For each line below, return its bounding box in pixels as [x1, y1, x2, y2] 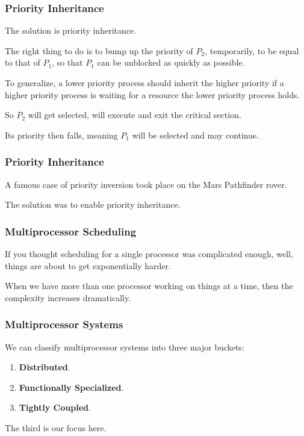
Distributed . [19, 361, 70, 373]
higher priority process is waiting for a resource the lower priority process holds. [5, 88, 300, 101]
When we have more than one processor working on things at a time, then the [5, 279, 293, 292]
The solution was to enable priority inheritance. [5, 198, 181, 211]
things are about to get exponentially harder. [5, 259, 171, 272]
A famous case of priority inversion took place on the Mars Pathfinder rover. [5, 178, 287, 190]
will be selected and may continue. [132, 128, 259, 141]
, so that [52, 56, 83, 69]
